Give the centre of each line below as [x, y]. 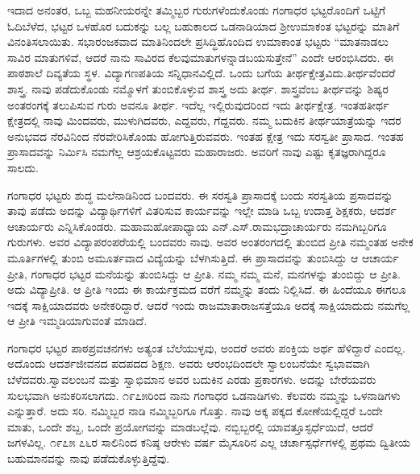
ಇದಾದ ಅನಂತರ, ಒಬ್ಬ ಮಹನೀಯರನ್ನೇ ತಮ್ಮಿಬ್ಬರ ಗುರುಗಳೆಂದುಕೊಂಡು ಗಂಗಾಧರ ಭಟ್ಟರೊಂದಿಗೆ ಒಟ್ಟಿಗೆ [197, 10]
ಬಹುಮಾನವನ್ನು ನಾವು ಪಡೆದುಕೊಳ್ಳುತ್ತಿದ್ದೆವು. [89, 458]
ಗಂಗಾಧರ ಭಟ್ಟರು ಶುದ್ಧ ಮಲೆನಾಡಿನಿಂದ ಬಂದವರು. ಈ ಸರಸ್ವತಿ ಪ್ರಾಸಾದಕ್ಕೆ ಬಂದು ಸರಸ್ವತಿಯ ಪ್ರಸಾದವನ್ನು [200, 194]
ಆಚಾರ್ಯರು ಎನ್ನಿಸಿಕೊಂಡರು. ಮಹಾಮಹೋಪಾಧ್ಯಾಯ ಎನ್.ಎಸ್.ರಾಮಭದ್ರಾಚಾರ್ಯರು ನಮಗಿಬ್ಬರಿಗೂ [197, 226]
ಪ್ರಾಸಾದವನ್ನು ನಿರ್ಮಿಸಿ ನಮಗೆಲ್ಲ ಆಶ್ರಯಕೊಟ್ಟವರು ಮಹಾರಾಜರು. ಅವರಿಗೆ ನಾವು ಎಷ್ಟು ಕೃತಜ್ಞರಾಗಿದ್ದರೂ [197, 152]
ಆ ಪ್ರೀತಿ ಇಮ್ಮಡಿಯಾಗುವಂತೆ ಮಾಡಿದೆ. [77, 321]
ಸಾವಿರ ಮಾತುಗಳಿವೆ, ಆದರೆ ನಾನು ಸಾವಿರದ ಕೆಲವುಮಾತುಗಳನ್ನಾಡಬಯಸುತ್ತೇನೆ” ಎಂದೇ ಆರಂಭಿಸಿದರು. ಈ [201, 57]
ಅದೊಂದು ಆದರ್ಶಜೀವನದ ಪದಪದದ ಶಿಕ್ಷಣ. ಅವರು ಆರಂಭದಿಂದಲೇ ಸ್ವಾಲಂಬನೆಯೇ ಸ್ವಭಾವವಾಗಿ [189, 363]
